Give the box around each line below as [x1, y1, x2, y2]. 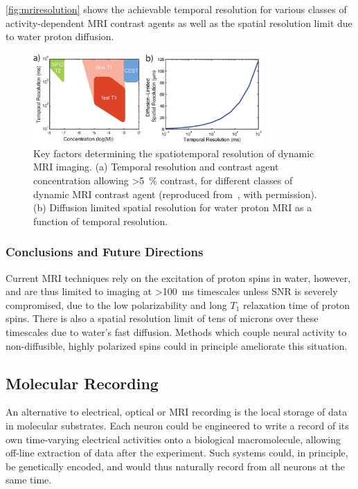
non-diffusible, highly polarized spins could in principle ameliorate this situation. [6, 338, 348, 353]
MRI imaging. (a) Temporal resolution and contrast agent [33, 159, 279, 174]
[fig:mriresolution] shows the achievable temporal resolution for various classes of [6, 2, 347, 16]
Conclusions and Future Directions [6, 243, 204, 260]
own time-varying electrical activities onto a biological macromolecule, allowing [6, 432, 341, 446]
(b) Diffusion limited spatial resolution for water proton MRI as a [33, 200, 312, 215]
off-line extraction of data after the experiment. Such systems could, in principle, [6, 445, 348, 460]
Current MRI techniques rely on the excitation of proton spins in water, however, [6, 270, 351, 285]
